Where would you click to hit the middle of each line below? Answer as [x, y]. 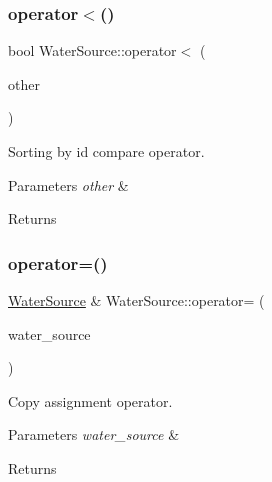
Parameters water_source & [94, 434]
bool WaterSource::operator [92, 50]
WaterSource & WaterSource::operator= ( [136, 300]
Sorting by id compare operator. [106, 151]
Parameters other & [68, 184]
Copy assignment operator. [90, 400]
